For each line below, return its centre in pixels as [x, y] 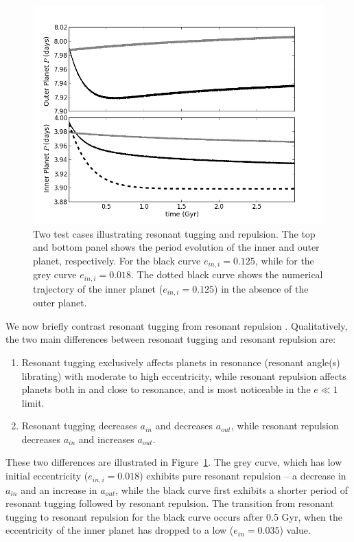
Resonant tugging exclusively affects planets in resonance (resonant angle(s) [181, 362]
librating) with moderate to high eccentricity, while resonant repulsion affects [184, 375]
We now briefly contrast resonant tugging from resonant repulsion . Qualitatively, [177, 325]
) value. [295, 530]
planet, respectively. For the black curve [117, 260]
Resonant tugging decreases [79, 426]
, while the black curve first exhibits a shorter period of [232, 489]
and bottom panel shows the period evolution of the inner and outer [176, 247]
